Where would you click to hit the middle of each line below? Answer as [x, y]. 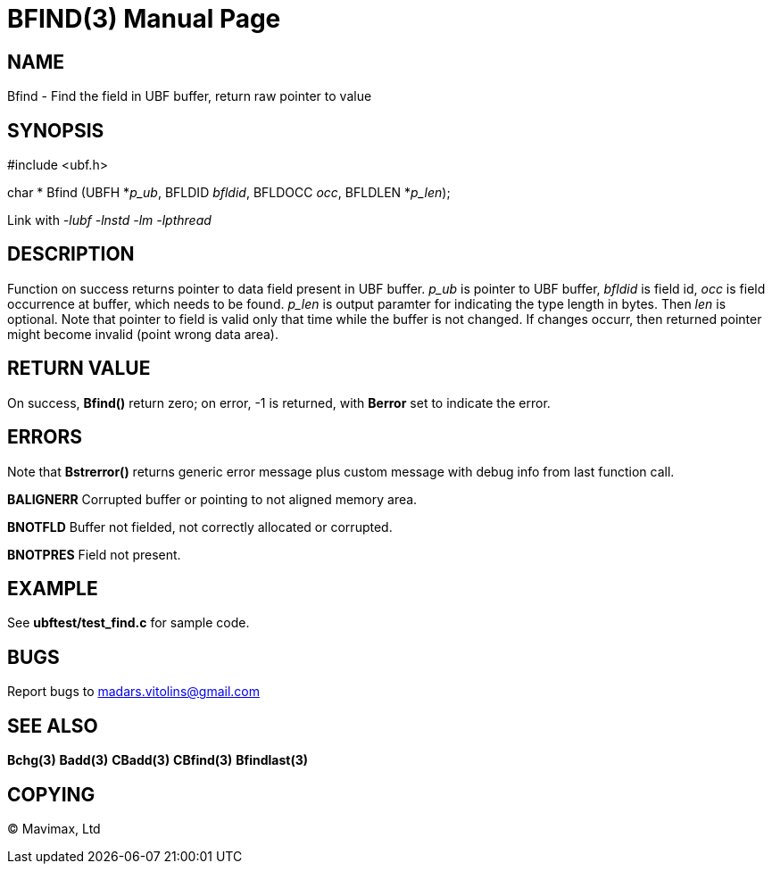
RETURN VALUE [79, 369]
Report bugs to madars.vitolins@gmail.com [133, 692]
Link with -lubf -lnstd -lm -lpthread [109, 220]
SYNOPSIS [56, 130]
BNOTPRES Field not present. [94, 554]
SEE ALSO [53, 726]
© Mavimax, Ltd [54, 828]
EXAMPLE [53, 588]
